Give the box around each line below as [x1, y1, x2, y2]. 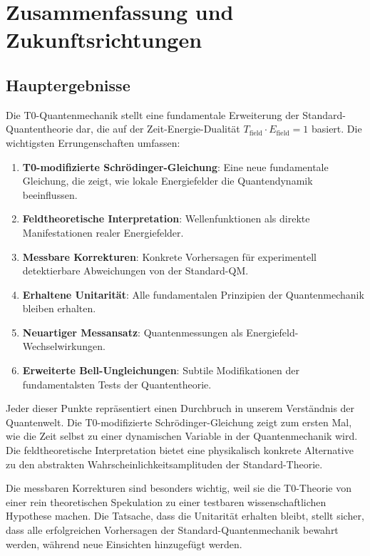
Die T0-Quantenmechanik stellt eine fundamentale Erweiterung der [6, 107, 299, 122]
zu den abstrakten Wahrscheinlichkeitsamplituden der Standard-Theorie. [6, 456, 323, 471]
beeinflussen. [22, 187, 78, 202]
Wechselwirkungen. [22, 339, 106, 354]
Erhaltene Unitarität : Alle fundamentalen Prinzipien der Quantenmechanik [22, 287, 364, 302]
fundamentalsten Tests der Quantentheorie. [22, 376, 212, 391]
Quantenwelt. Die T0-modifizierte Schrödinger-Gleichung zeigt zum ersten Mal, [6, 414, 352, 429]
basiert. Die [311, 121, 362, 136]
